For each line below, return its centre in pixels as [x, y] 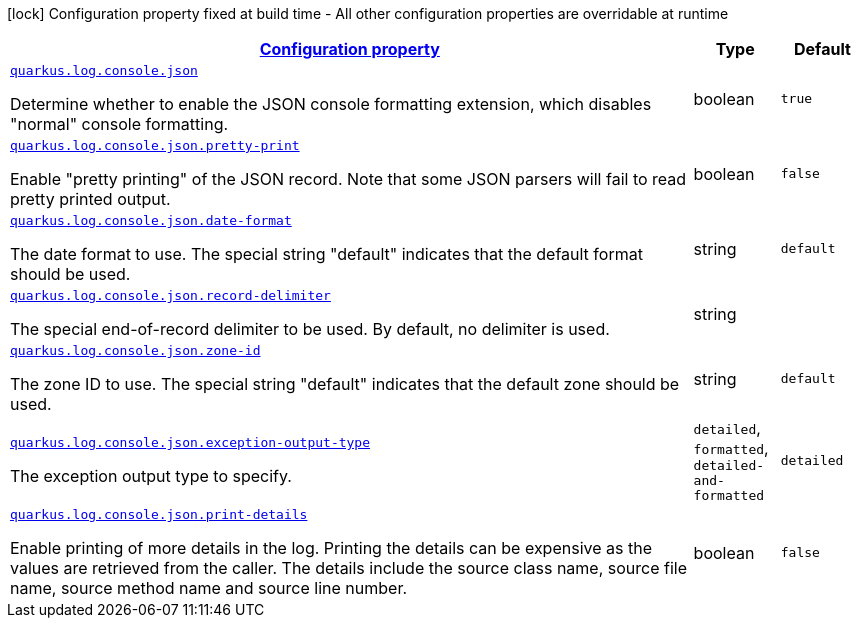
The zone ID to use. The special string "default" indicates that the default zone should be [345, 384]
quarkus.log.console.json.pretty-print [155, 145]
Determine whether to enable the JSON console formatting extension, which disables [331, 104]
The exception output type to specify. [151, 476]
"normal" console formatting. [119, 124]
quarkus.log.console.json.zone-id [135, 350]
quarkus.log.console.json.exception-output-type [190, 442]
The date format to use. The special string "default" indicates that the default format [326, 254]
